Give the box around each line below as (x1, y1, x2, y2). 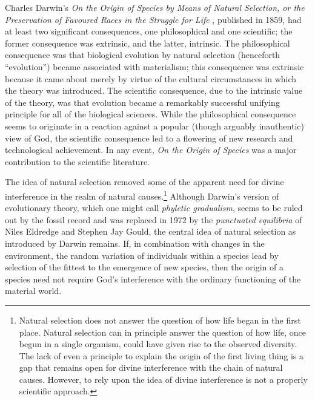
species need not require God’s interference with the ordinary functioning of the (5, 272, 301, 285)
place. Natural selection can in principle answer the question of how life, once (19, 325, 307, 338)
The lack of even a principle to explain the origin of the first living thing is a (19, 349, 304, 362)
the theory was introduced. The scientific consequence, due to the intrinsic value (5, 84, 303, 97)
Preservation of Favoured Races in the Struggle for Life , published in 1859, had (5, 13, 302, 25)
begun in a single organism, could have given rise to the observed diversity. (19, 337, 297, 350)
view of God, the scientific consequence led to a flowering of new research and (5, 131, 293, 144)
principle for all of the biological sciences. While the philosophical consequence (5, 108, 296, 120)
